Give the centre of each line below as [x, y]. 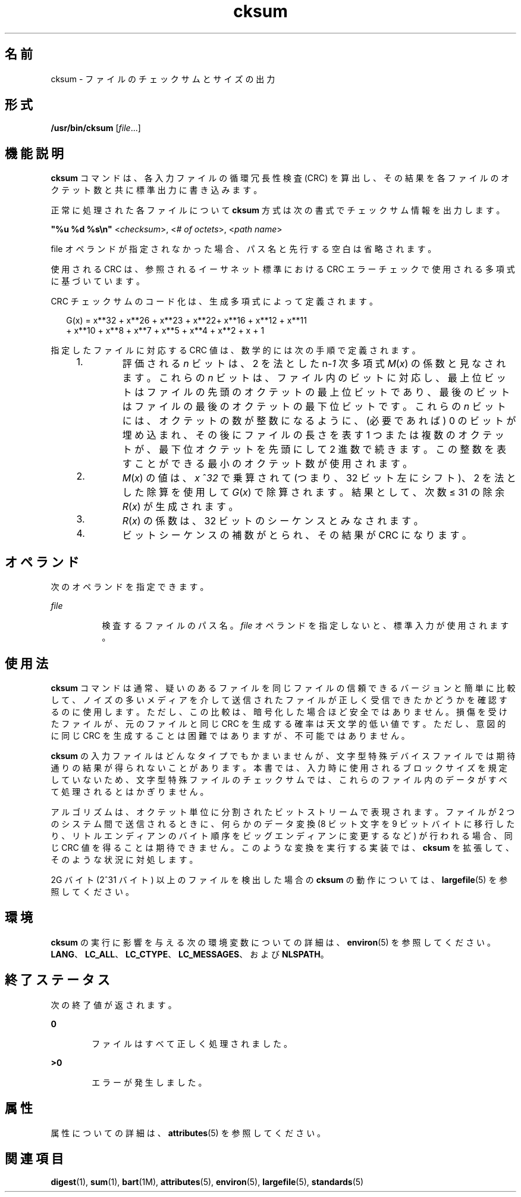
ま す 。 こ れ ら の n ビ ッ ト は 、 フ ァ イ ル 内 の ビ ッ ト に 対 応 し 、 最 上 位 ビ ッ [314, 378]
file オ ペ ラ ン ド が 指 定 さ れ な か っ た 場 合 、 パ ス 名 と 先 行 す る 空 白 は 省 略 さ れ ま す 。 [244, 249]
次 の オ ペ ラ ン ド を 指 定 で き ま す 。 [130, 587]
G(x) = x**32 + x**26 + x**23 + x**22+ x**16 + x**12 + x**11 [186, 321]
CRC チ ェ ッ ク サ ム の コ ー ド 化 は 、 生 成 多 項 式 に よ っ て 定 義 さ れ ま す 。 [214, 301]
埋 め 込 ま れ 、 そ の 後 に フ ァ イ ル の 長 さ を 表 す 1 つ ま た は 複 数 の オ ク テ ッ [313, 435]
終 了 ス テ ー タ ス [57, 980]
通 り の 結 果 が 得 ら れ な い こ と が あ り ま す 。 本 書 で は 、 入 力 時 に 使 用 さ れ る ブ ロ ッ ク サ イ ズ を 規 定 [279, 767]
